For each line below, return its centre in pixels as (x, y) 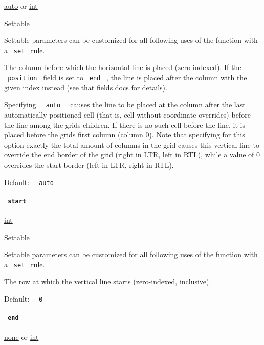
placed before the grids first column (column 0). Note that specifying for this (125, 135)
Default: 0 (24, 299)
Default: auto (29, 182)
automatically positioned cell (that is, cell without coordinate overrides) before (127, 114)
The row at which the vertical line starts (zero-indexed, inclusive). (108, 281)
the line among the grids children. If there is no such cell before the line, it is (125, 124)
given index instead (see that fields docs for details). (86, 87)
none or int (21, 337)
